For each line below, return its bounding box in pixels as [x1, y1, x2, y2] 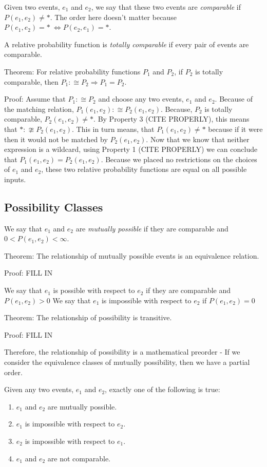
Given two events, [4, 2, 60, 12]
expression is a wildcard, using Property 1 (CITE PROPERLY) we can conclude [4, 144, 258, 154]
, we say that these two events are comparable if [91, 2, 241, 12]
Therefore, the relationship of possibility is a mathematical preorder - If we [4, 346, 240, 357]
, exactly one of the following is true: [105, 384, 220, 395]
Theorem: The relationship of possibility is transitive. [4, 312, 172, 323]
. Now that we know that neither [146, 133, 250, 144]
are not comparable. [47, 453, 110, 463]
